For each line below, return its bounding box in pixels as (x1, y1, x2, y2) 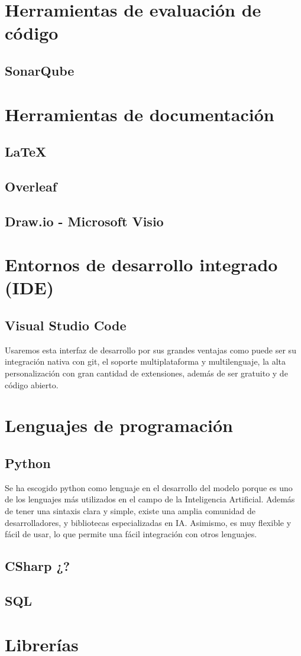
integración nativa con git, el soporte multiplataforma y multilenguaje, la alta (5, 355, 286, 368)
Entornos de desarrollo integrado (5, 252, 278, 277)
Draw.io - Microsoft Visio (5, 212, 164, 230)
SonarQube (5, 61, 75, 79)
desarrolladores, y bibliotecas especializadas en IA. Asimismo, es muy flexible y (5, 516, 292, 528)
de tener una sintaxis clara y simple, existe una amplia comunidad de (5, 504, 255, 517)
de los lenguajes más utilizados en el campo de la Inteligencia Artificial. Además (5, 493, 295, 505)
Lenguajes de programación (5, 413, 233, 437)
